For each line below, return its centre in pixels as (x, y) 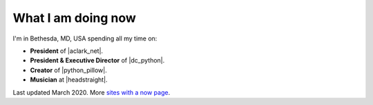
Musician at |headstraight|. (69, 80)
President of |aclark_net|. (67, 51)
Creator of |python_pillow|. (68, 70)
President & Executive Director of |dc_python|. (97, 60)
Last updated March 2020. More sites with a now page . (92, 92)
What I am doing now (74, 18)
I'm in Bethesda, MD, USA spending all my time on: (85, 38)
